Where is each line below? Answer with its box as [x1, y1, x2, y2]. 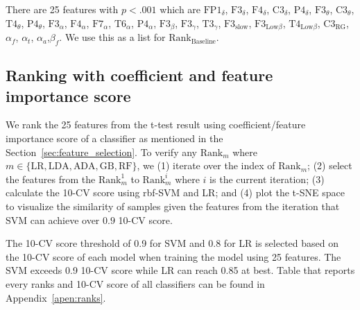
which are [160, 2, 201, 16]
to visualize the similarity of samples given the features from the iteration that [6, 199, 340, 213]
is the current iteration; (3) [209, 171, 325, 186]
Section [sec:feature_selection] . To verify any [6, 144, 197, 159]
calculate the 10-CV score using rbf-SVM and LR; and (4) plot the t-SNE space [6, 185, 345, 200]
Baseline [191, 37, 216, 45]
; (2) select [307, 158, 352, 173]
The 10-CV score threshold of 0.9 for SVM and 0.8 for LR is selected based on [6, 236, 339, 250]
